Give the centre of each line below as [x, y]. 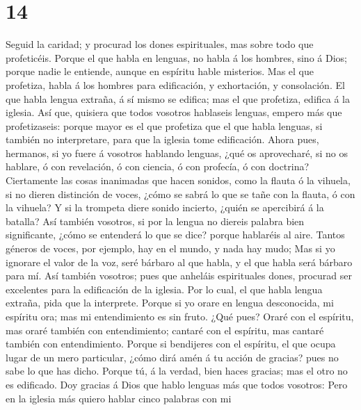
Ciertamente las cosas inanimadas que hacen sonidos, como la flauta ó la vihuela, [178, 180]
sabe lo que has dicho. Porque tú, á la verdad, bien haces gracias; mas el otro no [177, 371]
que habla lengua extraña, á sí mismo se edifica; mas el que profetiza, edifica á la [178, 98]
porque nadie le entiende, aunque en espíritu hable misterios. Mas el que [160, 71]
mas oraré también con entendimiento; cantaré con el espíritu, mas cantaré [165, 330]
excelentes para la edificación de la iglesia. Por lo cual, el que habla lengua [164, 289]
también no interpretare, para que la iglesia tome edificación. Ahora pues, [162, 139]
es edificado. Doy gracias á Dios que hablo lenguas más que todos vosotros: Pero [177, 384]
